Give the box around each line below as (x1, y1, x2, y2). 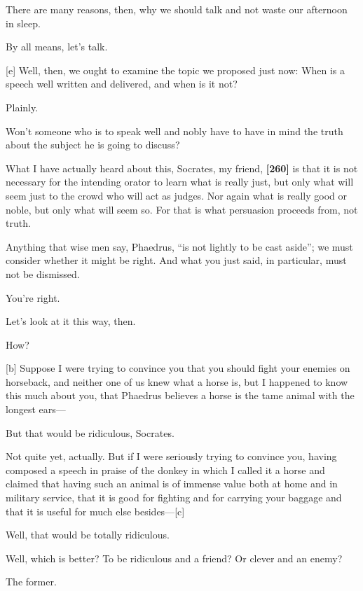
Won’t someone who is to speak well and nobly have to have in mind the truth (6, 123, 343, 138)
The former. (6, 574, 57, 589)
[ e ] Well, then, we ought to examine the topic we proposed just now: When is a (6, 62, 345, 77)
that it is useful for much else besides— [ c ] (6, 503, 185, 518)
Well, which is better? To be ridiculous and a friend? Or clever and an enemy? (6, 550, 343, 565)
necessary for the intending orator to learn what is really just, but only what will (6, 174, 354, 189)
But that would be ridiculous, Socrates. (6, 425, 174, 440)
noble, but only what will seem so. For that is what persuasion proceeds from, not (6, 202, 358, 216)
